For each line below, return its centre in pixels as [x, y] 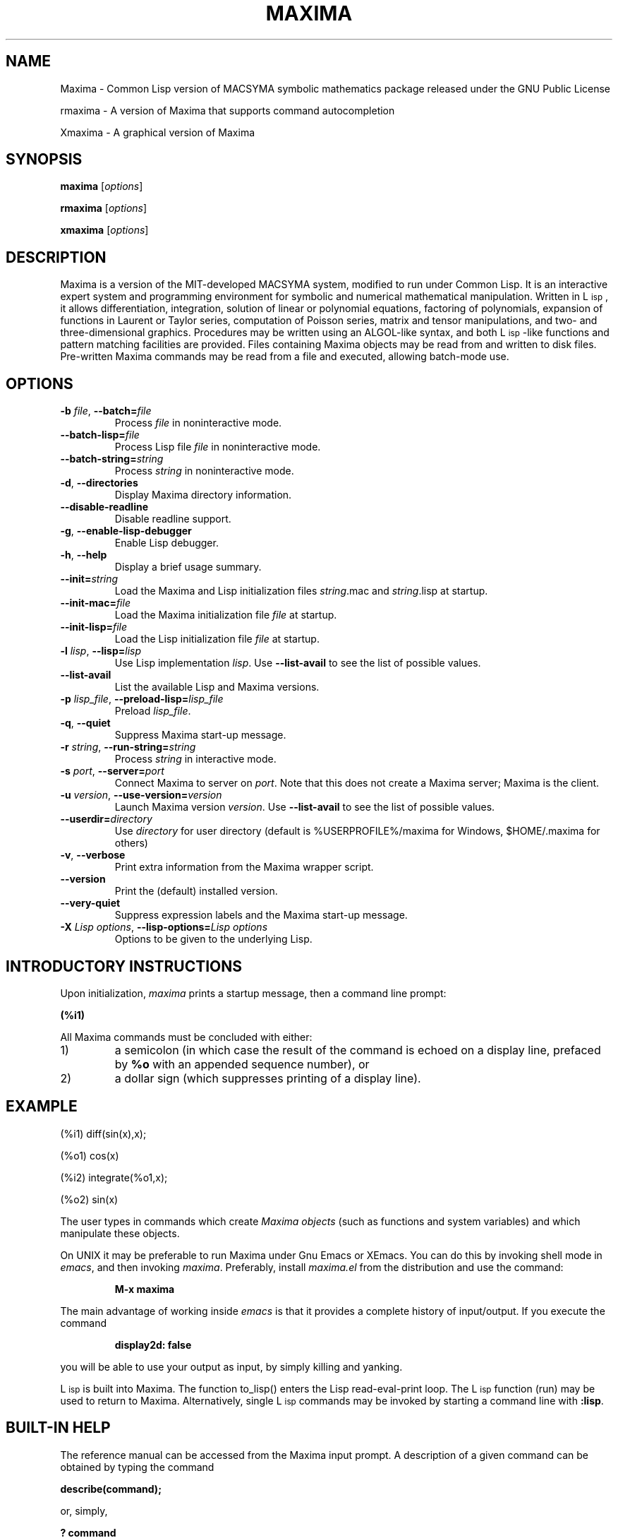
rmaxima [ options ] [104, 208]
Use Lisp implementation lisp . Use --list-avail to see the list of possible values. [298, 663]
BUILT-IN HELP [58, 1428]
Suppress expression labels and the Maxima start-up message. [261, 915]
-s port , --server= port [112, 771]
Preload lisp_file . [153, 711]
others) [131, 843]
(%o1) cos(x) [90, 1155]
